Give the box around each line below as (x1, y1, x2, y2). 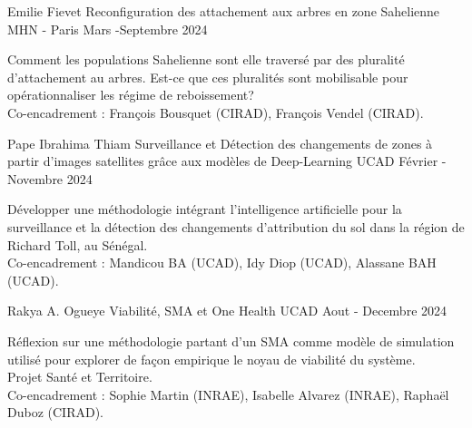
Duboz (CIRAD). (7, 403, 103, 422)
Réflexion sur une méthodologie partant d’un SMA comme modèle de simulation (7, 331, 455, 350)
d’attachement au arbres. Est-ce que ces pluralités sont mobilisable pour (7, 67, 408, 86)
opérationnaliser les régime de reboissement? (7, 85, 254, 104)
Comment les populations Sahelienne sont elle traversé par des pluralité (7, 50, 405, 69)
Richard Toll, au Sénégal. (7, 235, 148, 254)
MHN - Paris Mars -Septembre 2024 (7, 19, 208, 38)
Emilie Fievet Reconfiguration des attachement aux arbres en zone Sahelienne (7, 2, 440, 20)
